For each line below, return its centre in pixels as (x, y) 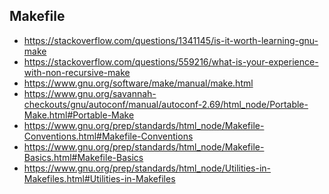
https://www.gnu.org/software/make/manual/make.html (138, 83)
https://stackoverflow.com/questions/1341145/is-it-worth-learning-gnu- (171, 40)
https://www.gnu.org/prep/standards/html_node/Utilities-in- (147, 168)
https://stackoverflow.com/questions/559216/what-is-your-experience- (171, 61)
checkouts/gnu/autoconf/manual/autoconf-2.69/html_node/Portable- (166, 104)
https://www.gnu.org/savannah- (90, 93)
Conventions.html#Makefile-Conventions (108, 136)
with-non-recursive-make (77, 72)
